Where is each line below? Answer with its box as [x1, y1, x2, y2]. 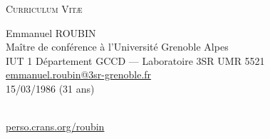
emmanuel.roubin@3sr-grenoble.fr [6, 67, 152, 82]
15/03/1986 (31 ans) [6, 81, 95, 96]
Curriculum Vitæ [6, 1, 83, 16]
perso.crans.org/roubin [6, 119, 105, 134]
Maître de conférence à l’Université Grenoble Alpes [6, 39, 229, 54]
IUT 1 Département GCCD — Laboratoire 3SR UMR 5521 [6, 53, 265, 68]
